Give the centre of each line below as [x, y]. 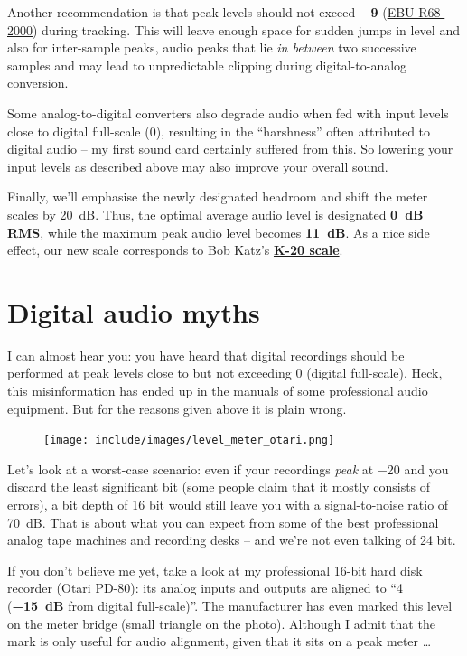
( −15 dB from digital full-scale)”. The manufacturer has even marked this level [230, 606]
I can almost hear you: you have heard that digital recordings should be [206, 355]
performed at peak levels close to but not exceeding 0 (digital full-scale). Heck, [225, 373]
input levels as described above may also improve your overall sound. [198, 166]
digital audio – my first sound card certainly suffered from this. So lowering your [230, 149]
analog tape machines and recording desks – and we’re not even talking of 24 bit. [232, 540]
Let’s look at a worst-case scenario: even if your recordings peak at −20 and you [228, 469]
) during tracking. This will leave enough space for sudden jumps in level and [246, 29]
